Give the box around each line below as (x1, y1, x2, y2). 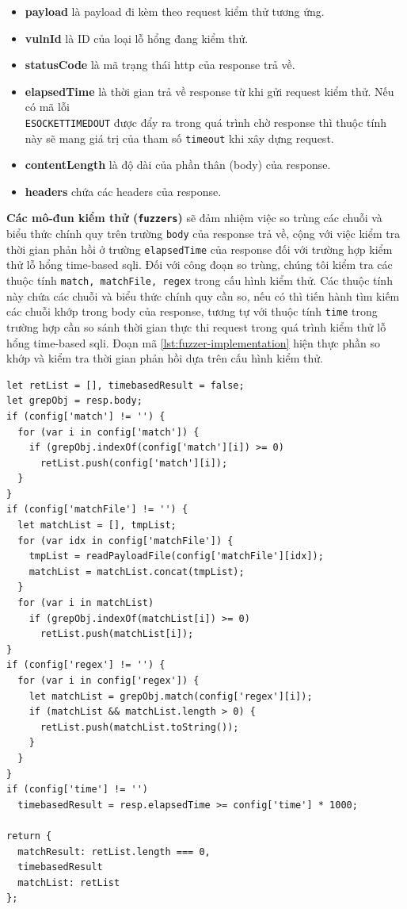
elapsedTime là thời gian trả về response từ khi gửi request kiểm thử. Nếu (25, 82, 394, 99)
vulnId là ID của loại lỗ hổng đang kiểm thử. (25, 29, 249, 46)
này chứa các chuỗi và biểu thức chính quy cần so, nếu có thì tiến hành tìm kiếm (6, 287, 400, 304)
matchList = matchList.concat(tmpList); (29, 566, 245, 577)
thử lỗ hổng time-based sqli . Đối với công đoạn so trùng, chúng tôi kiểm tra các (6, 256, 393, 273)
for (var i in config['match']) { (17, 426, 200, 438)
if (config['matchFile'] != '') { (6, 504, 188, 516)
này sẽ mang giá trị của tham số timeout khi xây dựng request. (25, 129, 334, 146)
